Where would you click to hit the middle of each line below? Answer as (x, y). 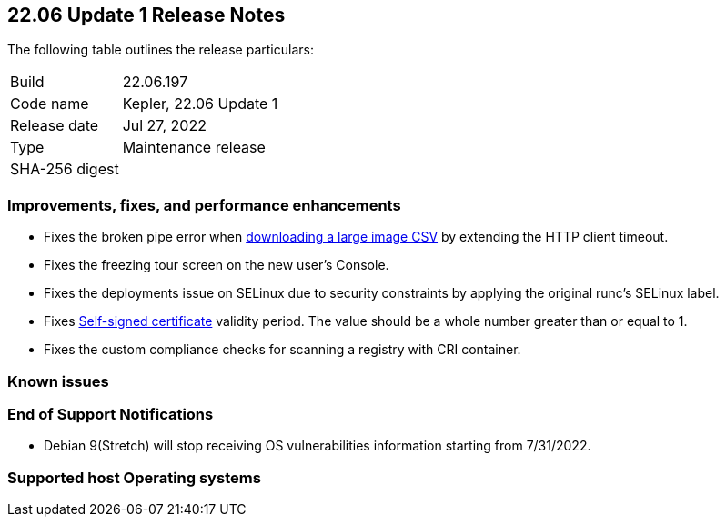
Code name (50, 104)
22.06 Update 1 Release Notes (146, 15)
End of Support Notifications (111, 414)
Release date (55, 126)
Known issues (58, 381)
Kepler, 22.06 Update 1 (200, 104)
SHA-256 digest (65, 169)
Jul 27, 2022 (164, 126)
